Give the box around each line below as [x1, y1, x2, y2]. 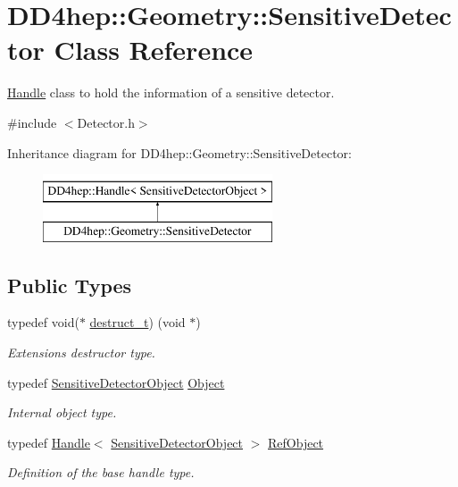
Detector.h [77, 113, 135, 131]
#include [7, 113, 57, 131]
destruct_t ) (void [89, 313, 186, 332]
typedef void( [7, 313, 79, 332]
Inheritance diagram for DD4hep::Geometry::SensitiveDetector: [7, 143, 352, 162]
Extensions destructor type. [7, 343, 155, 362]
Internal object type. [7, 403, 117, 422]
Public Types [7, 271, 132, 298]
